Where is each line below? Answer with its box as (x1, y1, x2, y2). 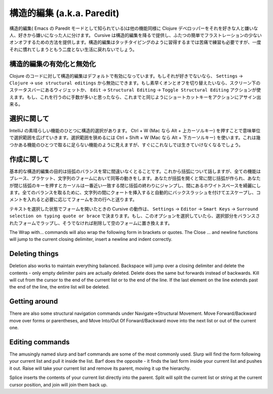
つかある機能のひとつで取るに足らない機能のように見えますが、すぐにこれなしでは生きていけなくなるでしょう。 (9, 141, 244, 147)
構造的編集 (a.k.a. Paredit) (9, 8, 120, 19)
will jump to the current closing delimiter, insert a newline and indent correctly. (9, 236, 173, 242)
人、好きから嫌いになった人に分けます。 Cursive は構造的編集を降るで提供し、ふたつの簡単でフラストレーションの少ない (9, 32, 262, 38)
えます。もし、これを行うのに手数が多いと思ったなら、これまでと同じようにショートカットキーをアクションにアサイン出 (9, 94, 261, 100)
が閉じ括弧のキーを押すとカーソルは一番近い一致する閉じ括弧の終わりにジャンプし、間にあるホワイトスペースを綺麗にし (9, 182, 261, 188)
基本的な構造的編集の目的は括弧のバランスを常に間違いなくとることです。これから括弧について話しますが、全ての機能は (9, 168, 261, 174)
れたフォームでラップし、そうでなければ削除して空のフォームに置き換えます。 (9, 220, 173, 226)
